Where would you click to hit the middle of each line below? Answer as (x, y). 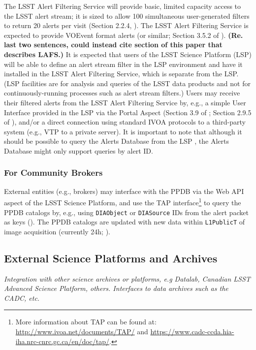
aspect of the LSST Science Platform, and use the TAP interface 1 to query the (123, 202)
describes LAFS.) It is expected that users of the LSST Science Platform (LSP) (128, 54)
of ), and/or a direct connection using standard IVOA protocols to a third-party (125, 122)
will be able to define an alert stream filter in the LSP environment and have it (123, 64)
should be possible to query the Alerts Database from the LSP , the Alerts (116, 141)
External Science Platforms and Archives (111, 258)
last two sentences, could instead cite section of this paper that (113, 45)
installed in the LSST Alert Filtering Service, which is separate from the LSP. (121, 74)
